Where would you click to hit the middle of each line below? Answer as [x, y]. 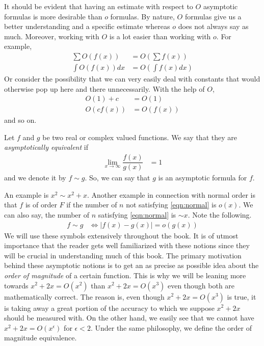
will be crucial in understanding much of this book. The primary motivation [123, 255]
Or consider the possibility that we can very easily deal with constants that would [132, 79]
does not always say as [213, 26]
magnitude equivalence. [41, 338]
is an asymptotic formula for [203, 178]
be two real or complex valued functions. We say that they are [140, 137]
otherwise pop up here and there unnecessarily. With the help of [104, 88]
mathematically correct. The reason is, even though [84, 296]
